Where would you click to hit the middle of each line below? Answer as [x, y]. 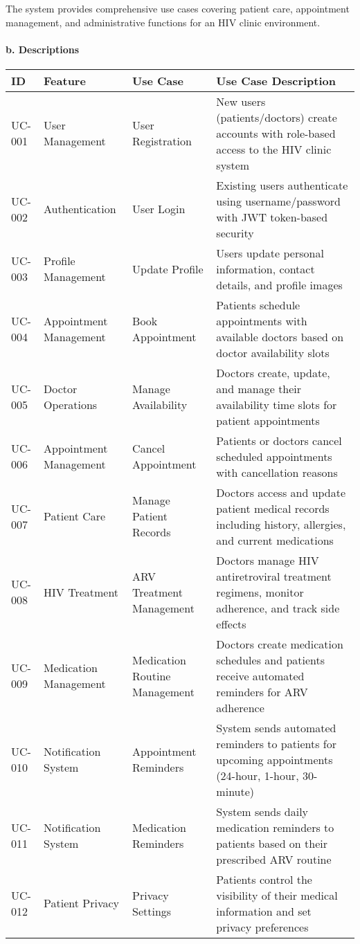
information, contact [265, 269]
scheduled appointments [274, 456]
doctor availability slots [273, 352]
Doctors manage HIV [268, 560]
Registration [162, 141]
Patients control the [264, 879]
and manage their [259, 388]
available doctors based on [280, 336]
